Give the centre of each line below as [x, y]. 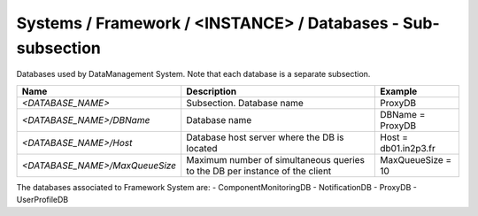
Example [399, 91]
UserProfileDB [42, 200]
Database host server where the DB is [265, 137]
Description [212, 91]
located [202, 148]
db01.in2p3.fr [408, 148]
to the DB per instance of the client [259, 171]
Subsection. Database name [245, 103]
